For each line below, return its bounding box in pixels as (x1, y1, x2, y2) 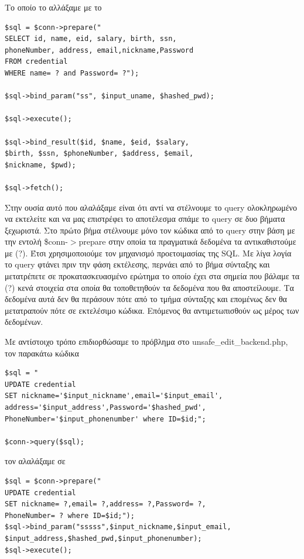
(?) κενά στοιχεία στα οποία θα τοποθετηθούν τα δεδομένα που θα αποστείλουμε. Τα (5, 281, 294, 293)
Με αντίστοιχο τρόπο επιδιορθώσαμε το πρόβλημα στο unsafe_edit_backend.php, (5, 335, 288, 348)
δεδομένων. (5, 315, 43, 328)
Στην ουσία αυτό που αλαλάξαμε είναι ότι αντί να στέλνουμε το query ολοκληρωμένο (5, 201, 297, 213)
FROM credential (5, 57, 68, 66)
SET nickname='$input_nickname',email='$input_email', (5, 392, 223, 400)
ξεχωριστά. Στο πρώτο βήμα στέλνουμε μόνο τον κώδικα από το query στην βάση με (5, 224, 295, 236)
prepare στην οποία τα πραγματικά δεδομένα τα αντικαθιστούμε (78, 235, 296, 248)
